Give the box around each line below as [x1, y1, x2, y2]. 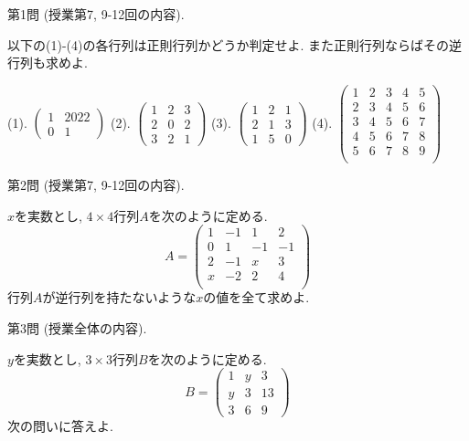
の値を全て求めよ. [203, 288, 310, 307]
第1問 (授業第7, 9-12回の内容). [7, 5, 185, 23]
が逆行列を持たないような [42, 288, 197, 307]
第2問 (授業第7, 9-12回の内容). [7, 175, 185, 194]
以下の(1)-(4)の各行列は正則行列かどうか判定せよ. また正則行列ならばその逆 [7, 35, 462, 54]
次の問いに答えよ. [7, 416, 113, 436]
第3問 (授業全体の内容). [7, 319, 147, 338]
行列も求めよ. [7, 53, 88, 72]
